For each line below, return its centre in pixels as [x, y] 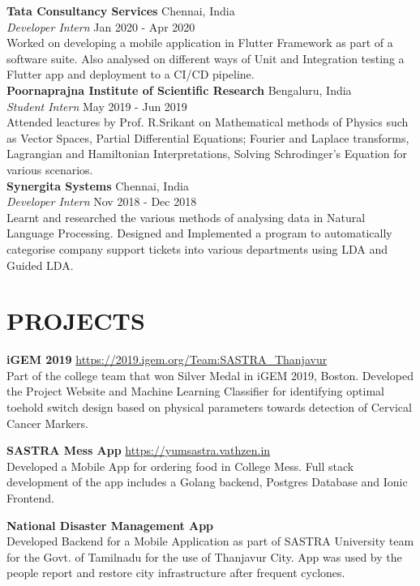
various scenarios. [50, 169]
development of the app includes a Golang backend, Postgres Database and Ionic [207, 482]
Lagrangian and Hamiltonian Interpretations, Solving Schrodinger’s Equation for [207, 154]
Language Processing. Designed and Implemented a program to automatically [199, 233]
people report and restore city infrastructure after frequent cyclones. [176, 573]
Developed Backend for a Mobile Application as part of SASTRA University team [210, 541]
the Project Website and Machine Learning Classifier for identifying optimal [195, 391]
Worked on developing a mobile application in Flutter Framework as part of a [200, 43]
